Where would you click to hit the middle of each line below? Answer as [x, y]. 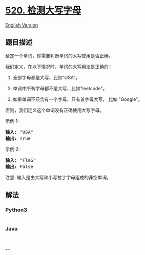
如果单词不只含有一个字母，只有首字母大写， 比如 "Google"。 [77, 99]
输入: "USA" [19, 132]
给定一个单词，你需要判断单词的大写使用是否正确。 [59, 56]
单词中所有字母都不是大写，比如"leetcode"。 [60, 88]
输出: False [19, 166]
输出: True [18, 138]
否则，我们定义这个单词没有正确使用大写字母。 [55, 110]
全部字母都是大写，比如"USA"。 [46, 77]
